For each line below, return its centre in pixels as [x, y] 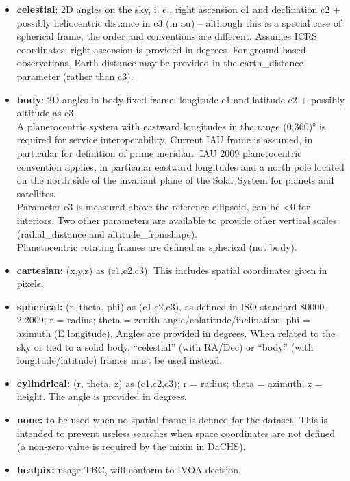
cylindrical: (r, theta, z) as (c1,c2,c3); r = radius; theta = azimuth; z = [170, 383]
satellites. [36, 193]
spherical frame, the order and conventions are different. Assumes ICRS [167, 36]
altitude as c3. [47, 113]
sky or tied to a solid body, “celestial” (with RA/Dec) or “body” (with [165, 346]
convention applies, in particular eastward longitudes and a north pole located [180, 166]
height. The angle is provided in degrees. [102, 396]
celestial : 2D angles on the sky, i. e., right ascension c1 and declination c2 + [178, 9]
